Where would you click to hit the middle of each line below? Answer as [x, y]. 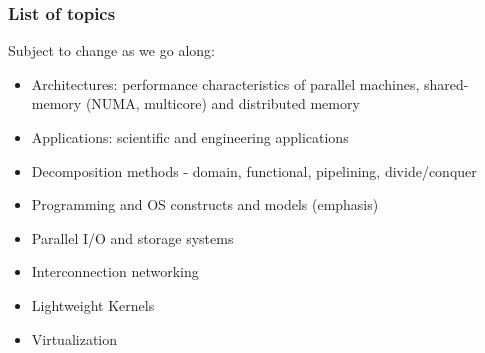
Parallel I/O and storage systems [132, 237]
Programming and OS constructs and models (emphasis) [205, 204]
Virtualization [74, 338]
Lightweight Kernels [93, 304]
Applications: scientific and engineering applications [190, 137]
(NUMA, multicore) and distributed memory [222, 103]
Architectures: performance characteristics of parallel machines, [225, 83]
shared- [446, 83]
